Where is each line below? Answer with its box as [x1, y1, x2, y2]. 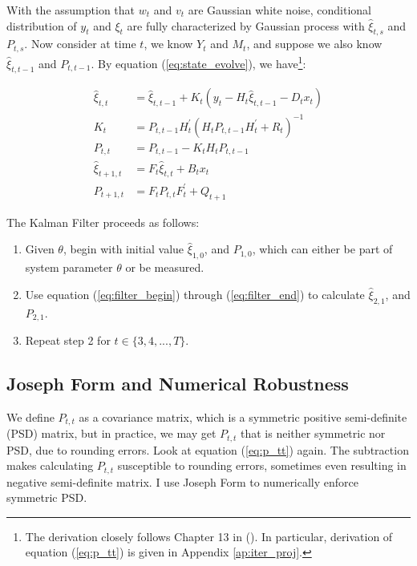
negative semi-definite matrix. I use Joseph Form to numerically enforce [6, 473, 359, 490]
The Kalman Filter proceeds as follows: [6, 213, 200, 230]
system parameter [25, 259, 113, 276]
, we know [144, 35, 193, 52]
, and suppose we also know [246, 35, 383, 52]
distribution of [6, 17, 77, 34]
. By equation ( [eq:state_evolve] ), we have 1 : [91, 52, 306, 71]
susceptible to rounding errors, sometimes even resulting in [117, 457, 407, 474]
